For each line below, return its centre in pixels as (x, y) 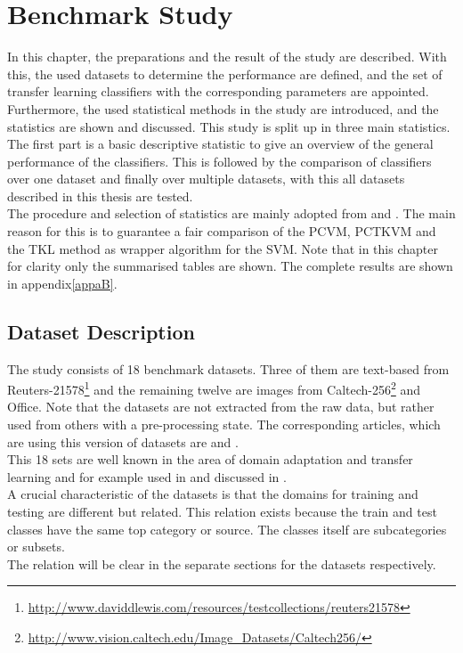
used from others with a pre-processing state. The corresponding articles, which (224, 424)
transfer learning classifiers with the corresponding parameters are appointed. (218, 91)
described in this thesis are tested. (100, 196)
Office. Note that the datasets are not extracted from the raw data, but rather (221, 407)
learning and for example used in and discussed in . (147, 476)
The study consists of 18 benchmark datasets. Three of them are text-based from (228, 368)
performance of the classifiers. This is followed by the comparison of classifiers (219, 161)
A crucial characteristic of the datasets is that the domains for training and (213, 494)
